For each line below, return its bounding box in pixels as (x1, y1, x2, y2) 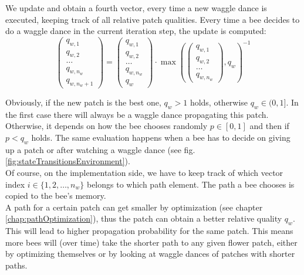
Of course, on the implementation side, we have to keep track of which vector (5, 166, 283, 178)
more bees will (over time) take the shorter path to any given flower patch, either (5, 236, 298, 248)
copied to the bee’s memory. (5, 189, 106, 202)
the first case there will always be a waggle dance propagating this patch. (5, 108, 269, 120)
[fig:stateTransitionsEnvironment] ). (5, 155, 130, 167)
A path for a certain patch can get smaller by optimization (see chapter (5, 201, 263, 213)
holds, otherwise (190, 96, 248, 108)
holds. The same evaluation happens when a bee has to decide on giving (31, 131, 291, 143)
